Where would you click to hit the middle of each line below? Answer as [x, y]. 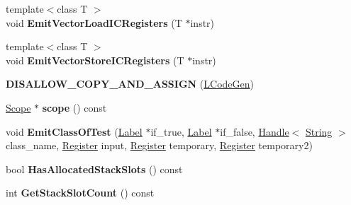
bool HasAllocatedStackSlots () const [94, 169]
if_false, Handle [255, 131]
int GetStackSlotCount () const [80, 193]
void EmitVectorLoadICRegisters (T [94, 22]
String [319, 131]
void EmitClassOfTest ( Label [74, 131]
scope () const [74, 107]
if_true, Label [181, 131]
